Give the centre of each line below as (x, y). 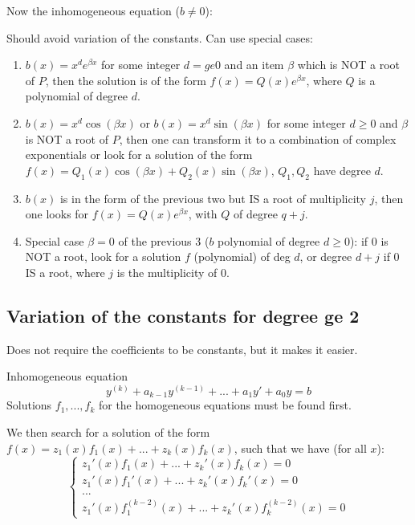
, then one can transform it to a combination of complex (258, 138)
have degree (342, 170)
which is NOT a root (349, 65)
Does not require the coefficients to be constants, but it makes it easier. (182, 349)
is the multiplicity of (167, 272)
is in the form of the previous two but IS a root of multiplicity (213, 198)
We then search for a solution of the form (108, 431)
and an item (254, 65)
